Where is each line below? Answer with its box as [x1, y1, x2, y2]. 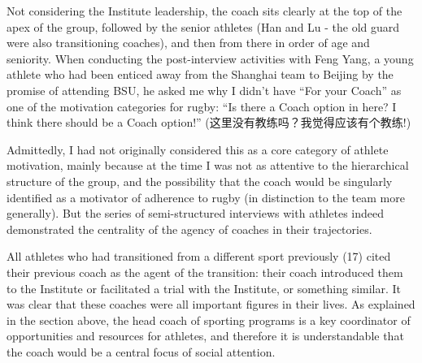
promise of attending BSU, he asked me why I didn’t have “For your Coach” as [7, 81, 402, 98]
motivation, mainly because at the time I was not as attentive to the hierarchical [7, 157, 409, 174]
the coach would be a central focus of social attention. [7, 343, 276, 360]
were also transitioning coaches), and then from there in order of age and [7, 34, 370, 51]
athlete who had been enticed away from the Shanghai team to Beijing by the [7, 66, 394, 83]
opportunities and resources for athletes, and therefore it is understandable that [7, 327, 404, 344]
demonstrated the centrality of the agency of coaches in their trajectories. [7, 220, 372, 237]
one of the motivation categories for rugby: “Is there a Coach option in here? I [7, 97, 397, 115]
